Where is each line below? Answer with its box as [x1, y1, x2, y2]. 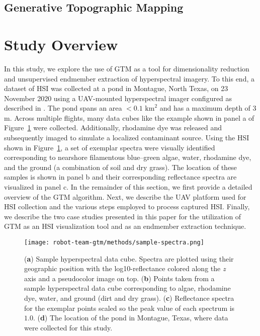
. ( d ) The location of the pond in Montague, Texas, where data [33, 312, 228, 323]
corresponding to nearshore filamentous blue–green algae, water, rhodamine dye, [4, 152, 251, 162]
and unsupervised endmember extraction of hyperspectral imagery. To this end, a [4, 73, 254, 83]
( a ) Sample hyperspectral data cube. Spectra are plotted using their [24, 253, 234, 264]
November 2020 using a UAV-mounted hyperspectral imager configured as [4, 93, 232, 103]
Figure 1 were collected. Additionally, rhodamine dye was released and [4, 122, 222, 133]
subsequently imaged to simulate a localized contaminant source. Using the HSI [4, 132, 249, 143]
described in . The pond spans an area [4, 103, 122, 113]
